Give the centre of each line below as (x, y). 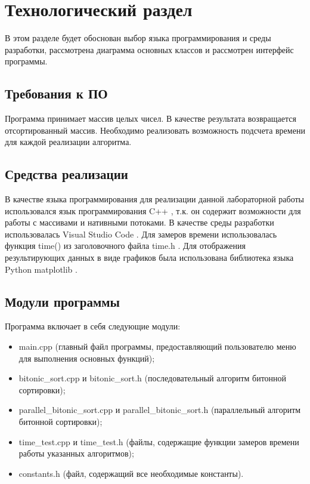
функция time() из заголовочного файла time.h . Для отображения (125, 246)
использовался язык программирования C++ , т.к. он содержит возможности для (153, 210)
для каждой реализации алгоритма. (68, 142)
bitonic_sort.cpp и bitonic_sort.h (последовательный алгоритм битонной (153, 378)
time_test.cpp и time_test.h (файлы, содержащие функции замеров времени (159, 441)
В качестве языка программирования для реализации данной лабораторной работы (155, 199)
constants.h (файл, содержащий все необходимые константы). (131, 473)
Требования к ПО (56, 93)
